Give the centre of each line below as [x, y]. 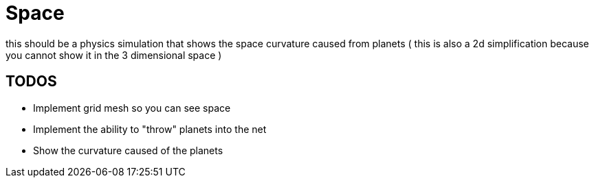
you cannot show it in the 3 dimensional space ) [114, 55]
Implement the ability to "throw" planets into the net [150, 129]
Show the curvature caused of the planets [128, 150]
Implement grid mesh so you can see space [132, 108]
